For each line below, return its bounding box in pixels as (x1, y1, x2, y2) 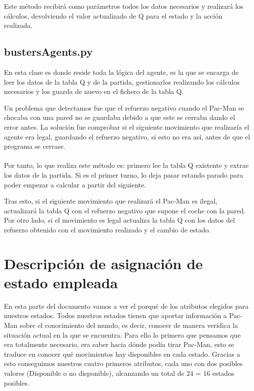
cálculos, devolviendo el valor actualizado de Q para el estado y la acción (4, 10, 223, 21)
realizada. (4, 20, 33, 30)
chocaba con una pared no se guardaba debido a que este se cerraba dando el (4, 112, 235, 122)
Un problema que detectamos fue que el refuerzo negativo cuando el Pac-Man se (4, 102, 244, 113)
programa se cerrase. (4, 141, 66, 151)
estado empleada (4, 272, 118, 292)
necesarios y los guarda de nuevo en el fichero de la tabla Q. (4, 86, 184, 96)
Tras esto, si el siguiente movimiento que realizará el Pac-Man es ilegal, (4, 196, 218, 206)
